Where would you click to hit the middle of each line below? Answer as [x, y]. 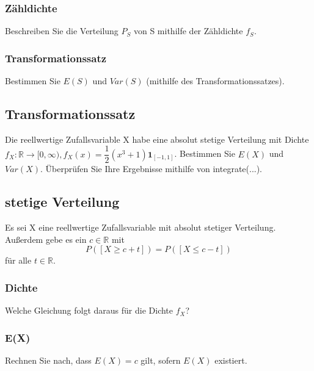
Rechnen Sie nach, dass [48, 360]
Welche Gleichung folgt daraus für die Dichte [89, 310]
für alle [18, 260]
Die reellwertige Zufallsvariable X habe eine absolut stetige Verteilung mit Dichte [157, 139]
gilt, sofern [161, 360]
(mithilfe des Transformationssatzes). [215, 81]
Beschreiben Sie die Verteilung [62, 31]
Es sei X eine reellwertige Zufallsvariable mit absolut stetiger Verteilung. [141, 227]
